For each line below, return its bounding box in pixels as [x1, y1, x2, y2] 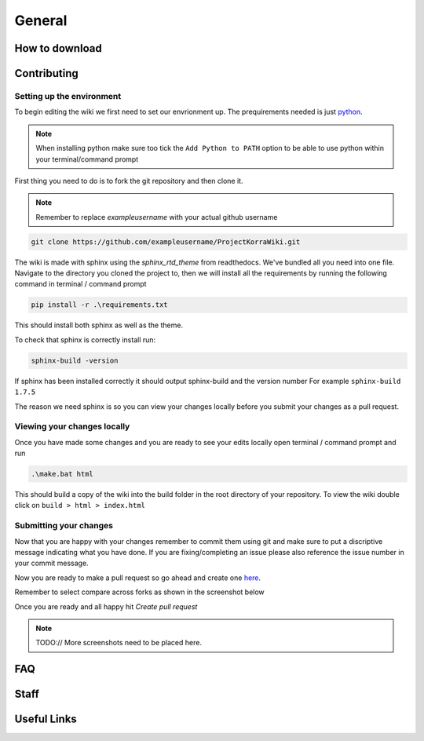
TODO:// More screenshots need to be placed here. [35, 638, 202, 648]
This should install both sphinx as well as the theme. [14, 320, 184, 330]
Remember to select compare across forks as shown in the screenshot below [14, 587, 265, 597]
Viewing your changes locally [14, 421, 130, 432]
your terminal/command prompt [35, 154, 139, 164]
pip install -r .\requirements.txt [31, 301, 168, 309]
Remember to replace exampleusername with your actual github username [35, 212, 278, 221]
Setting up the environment [14, 90, 122, 101]
